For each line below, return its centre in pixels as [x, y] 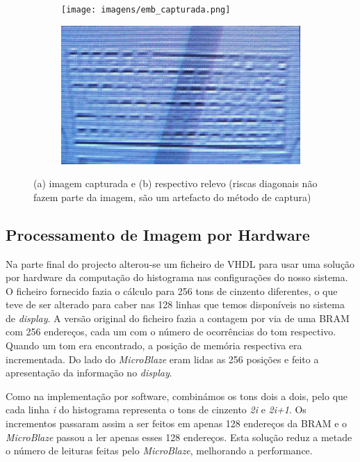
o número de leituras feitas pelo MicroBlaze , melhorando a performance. [159, 451]
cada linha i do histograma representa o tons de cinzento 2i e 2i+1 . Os [156, 409]
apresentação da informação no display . [89, 373]
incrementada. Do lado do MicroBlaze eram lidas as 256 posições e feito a [162, 359]
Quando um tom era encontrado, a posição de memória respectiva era [154, 345]
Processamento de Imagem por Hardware [158, 234]
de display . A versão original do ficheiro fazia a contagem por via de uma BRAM [178, 318]
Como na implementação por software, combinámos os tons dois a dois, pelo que [177, 396]
